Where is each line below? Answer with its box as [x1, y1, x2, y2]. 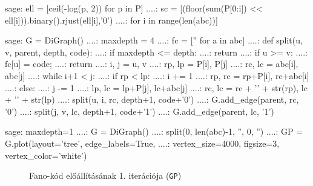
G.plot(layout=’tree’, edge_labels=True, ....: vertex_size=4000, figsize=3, [5, 136, 280, 149]
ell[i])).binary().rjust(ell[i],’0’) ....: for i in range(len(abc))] [5, 13, 218, 26]
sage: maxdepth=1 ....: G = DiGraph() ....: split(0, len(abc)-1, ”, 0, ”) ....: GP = [5, 125, 303, 138]
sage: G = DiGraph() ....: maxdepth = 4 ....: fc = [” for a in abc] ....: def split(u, [5, 34, 303, 46]
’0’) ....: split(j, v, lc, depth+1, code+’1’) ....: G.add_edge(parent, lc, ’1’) [5, 104, 274, 117]
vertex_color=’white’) [5, 149, 87, 161]
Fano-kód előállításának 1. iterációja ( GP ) [29, 169, 182, 182]
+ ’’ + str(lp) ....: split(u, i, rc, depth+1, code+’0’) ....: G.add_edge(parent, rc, [5, 93, 299, 106]
